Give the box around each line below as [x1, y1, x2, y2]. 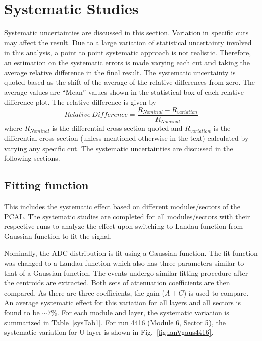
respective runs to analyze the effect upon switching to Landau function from [4, 221, 243, 231]
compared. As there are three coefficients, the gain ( [4, 287, 165, 298]
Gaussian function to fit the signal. [4, 230, 112, 241]
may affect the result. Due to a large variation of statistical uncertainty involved [4, 37, 252, 47]
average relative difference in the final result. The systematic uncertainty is [4, 67, 236, 77]
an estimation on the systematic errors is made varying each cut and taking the [4, 57, 250, 67]
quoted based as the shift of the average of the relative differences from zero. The [4, 77, 255, 87]
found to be [4, 307, 40, 317]
